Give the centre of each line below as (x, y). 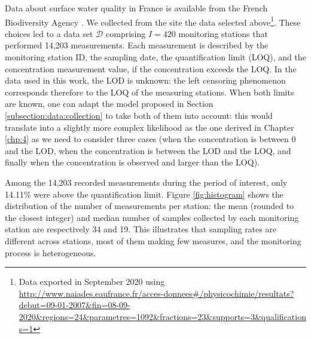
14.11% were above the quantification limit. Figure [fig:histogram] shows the (144, 194)
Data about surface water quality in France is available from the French (136, 8)
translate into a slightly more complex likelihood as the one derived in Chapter (150, 127)
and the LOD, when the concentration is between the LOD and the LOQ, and (148, 150)
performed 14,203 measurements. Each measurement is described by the (137, 45)
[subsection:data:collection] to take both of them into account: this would (139, 115)
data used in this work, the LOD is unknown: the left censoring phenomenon (145, 80)
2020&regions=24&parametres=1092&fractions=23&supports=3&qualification (162, 316)
